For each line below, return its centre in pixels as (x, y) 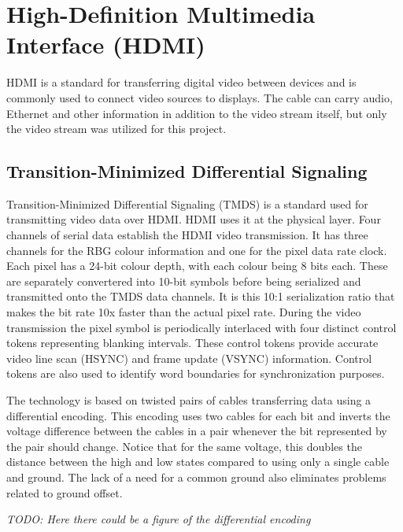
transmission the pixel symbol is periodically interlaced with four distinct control (201, 327)
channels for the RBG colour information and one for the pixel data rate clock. (197, 250)
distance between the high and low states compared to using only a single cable (198, 462)
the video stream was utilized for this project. (116, 129)
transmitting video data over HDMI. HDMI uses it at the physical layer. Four (194, 219)
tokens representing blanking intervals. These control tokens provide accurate (192, 343)
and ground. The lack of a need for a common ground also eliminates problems (196, 477)
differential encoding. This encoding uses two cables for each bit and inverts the (198, 415)
